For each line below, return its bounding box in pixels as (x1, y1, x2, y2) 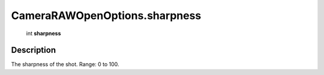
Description (11, 45, 56, 55)
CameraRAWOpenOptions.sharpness (11, 9, 202, 22)
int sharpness (26, 30, 61, 37)
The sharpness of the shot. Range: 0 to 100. (11, 61, 119, 68)
